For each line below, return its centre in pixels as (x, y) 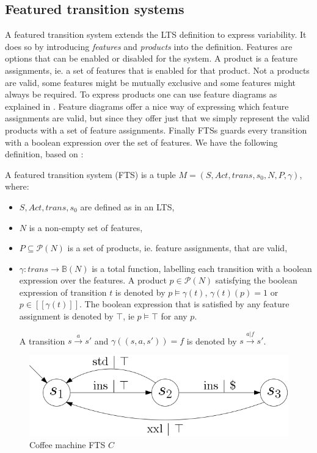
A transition (42, 341)
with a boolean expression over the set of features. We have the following (141, 142)
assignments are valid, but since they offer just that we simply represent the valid (157, 118)
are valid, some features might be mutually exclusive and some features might (151, 82)
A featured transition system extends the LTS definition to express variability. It (156, 34)
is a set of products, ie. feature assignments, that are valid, (177, 248)
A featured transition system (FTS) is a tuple (90, 174)
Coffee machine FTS (67, 445)
